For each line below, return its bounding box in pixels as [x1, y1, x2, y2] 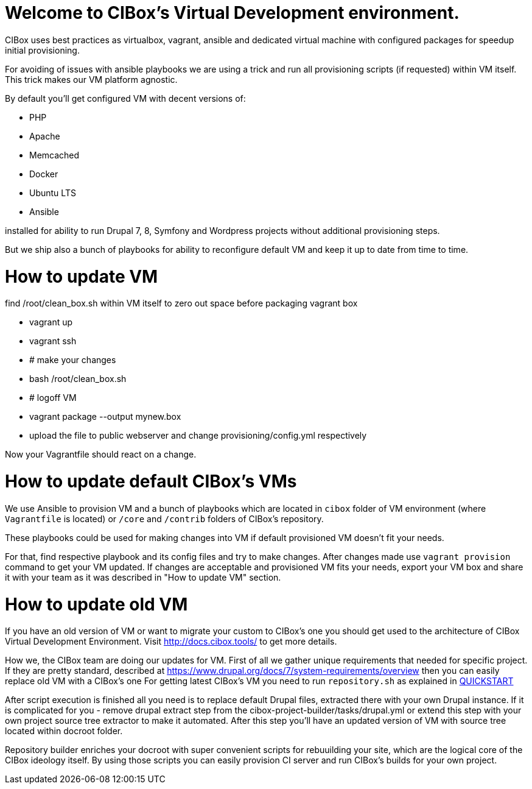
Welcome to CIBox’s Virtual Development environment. [5, 2, 460, 23]
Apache [29, 130, 60, 141]
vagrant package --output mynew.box [29, 411, 181, 422]
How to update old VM [5, 593, 188, 615]
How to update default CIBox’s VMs [5, 471, 297, 492]
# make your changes [29, 355, 116, 366]
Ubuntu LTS [29, 187, 76, 198]
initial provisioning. [5, 44, 80, 55]
